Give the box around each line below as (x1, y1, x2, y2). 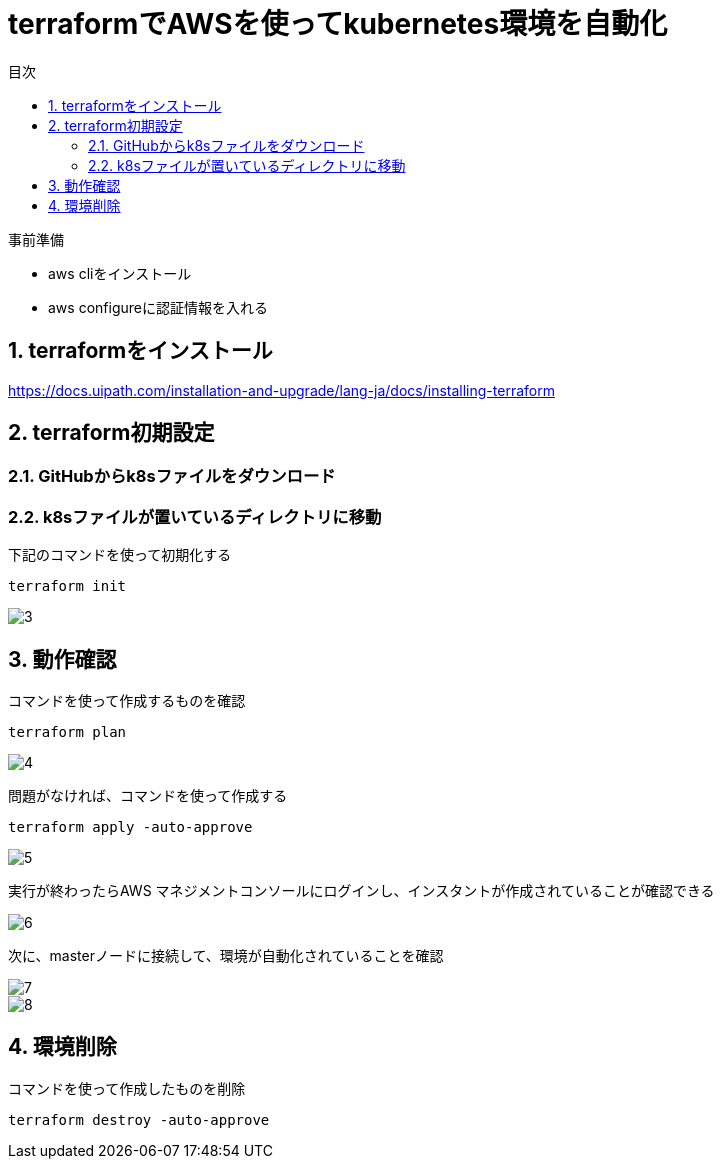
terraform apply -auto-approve (8, 819, 253, 836)
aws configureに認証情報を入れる (48, 298, 268, 316)
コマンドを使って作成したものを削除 (8, 1079, 246, 1097)
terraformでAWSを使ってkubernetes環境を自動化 (8, 7, 668, 41)
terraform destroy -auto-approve (8, 1111, 270, 1128)
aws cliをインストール (48, 264, 192, 282)
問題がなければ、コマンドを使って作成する (8, 787, 288, 805)
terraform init (8, 578, 127, 595)
